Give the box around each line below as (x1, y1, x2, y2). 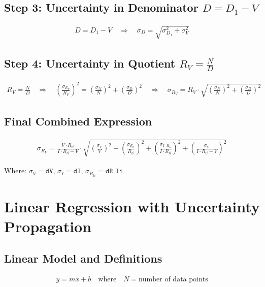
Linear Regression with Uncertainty (4, 196, 260, 216)
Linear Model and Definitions (4, 250, 162, 266)
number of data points (139, 276, 208, 283)
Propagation (4, 215, 92, 236)
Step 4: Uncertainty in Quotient (4, 55, 176, 71)
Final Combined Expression (4, 113, 152, 129)
